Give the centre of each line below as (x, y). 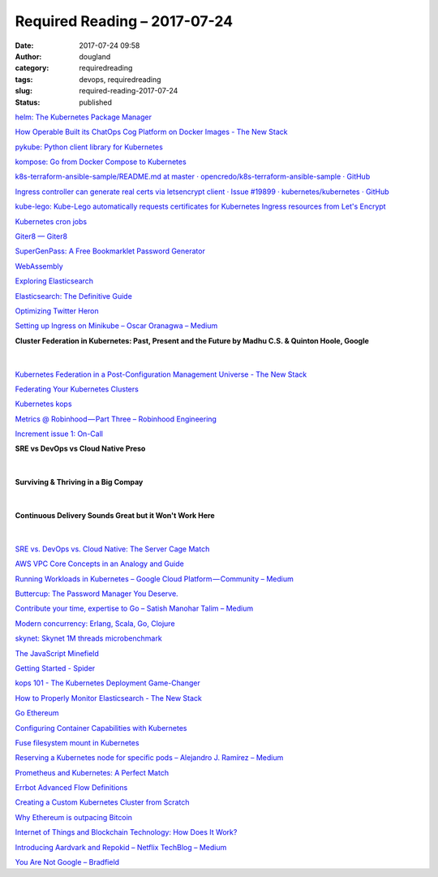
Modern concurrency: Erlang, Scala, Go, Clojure (95, 623)
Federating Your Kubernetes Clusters (77, 389)
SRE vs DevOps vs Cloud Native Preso (80, 449)
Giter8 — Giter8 (41, 236)
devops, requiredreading (120, 79)
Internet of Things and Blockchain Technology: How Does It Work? (126, 832)
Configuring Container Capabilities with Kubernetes (101, 728)
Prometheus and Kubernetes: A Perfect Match (92, 772)
